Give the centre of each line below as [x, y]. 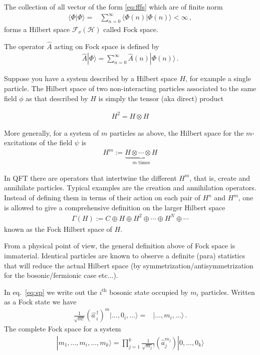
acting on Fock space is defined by [107, 46]
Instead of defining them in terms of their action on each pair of [102, 198]
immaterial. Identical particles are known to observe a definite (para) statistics [125, 255]
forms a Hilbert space [37, 29]
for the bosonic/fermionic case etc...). [61, 275]
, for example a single [218, 78]
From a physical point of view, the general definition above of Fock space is [120, 246]
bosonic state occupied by [149, 292]
